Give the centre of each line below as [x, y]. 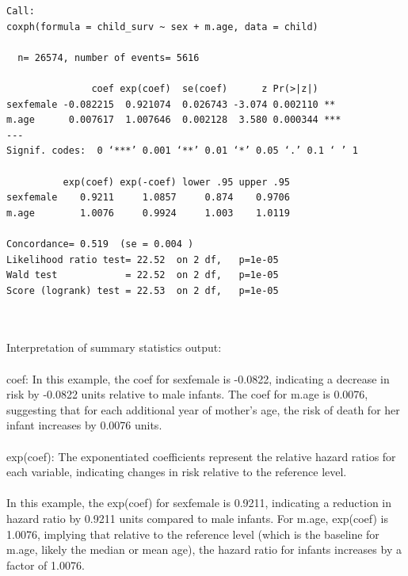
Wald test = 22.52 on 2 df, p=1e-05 [143, 275]
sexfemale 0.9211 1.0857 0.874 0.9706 [148, 198]
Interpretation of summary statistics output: [114, 347]
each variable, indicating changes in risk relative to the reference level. [177, 472]
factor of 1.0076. [46, 565]
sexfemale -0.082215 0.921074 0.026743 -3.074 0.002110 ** [171, 104]
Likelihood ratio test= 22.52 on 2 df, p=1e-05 [143, 259]
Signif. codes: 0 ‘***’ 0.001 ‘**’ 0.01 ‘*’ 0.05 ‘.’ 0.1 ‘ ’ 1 [182, 151]
